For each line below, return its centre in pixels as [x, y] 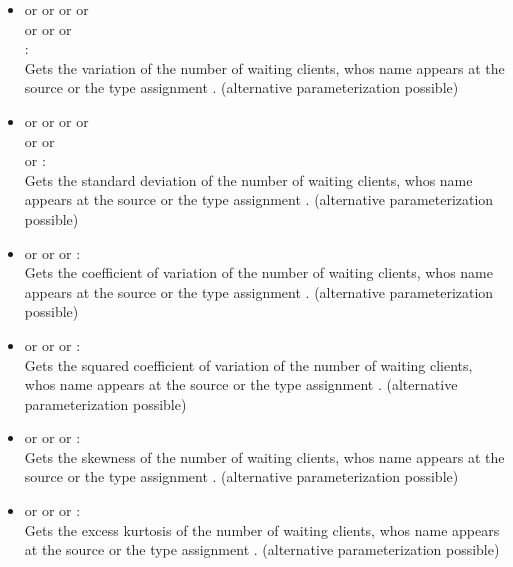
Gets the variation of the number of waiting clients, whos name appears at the [264, 67]
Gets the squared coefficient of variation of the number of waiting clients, [248, 364]
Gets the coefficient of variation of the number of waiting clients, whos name [258, 272]
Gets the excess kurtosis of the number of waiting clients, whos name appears [262, 529]
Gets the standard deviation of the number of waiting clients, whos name [248, 179]
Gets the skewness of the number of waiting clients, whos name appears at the [264, 456]
